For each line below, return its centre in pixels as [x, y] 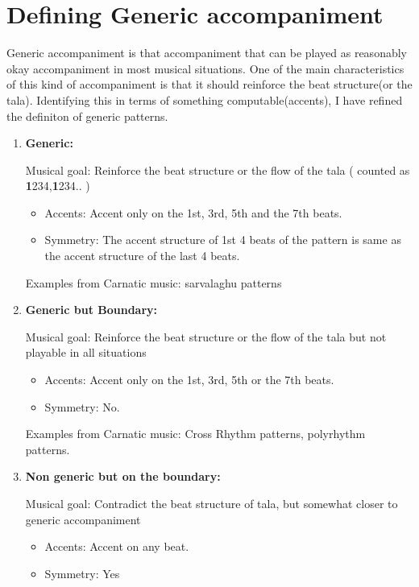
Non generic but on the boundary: [123, 476]
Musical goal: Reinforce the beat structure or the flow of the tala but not [206, 336]
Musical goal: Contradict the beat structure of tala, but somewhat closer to [212, 503]
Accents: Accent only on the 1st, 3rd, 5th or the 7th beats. [189, 380]
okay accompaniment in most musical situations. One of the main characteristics [205, 68]
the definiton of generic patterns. [87, 116]
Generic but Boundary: [91, 310]
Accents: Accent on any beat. [117, 546]
